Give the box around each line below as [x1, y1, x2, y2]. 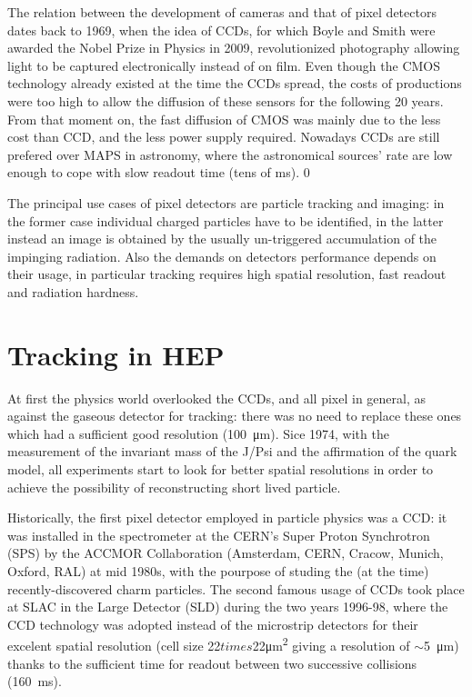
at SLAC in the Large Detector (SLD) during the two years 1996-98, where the [7, 597, 448, 616]
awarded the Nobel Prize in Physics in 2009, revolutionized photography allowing [7, 38, 460, 57]
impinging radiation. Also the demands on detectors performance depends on [7, 246, 437, 265]
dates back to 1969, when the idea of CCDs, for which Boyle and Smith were [7, 20, 436, 39]
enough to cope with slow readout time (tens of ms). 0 [7, 163, 310, 182]
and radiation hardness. [7, 282, 139, 301]
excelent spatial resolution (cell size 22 [7, 636, 221, 654]
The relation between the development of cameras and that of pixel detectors [7, 3, 437, 21]
